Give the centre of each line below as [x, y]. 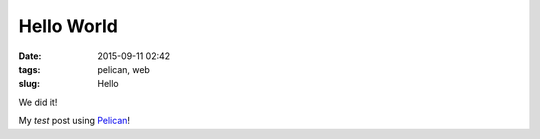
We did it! [38, 102]
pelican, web [123, 69]
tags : [29, 69]
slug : [29, 84]
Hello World [68, 26]
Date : [30, 56]
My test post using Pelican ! [74, 121]
